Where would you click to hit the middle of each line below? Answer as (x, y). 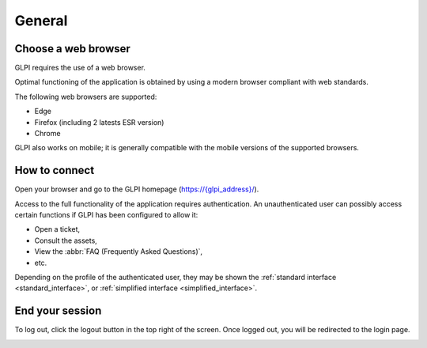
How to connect (55, 170)
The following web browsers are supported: (86, 96)
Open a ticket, (57, 229)
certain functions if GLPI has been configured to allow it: (106, 215)
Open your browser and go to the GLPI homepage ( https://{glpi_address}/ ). (137, 189)
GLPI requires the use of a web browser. (80, 68)
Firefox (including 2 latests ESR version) (99, 122)
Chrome (47, 134)
